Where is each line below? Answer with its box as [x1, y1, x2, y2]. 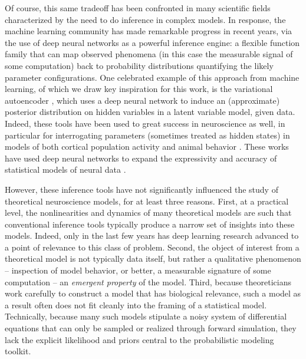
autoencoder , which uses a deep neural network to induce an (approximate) [5, 94, 280, 106]
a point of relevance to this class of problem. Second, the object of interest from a [5, 241, 300, 253]
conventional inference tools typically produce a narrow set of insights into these [5, 218, 295, 230]
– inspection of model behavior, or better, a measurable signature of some [5, 264, 271, 276]
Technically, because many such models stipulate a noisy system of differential [5, 310, 287, 322]
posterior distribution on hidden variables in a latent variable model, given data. [5, 106, 295, 118]
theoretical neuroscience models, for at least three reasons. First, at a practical [5, 195, 289, 207]
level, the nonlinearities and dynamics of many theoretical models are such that [5, 206, 292, 219]
